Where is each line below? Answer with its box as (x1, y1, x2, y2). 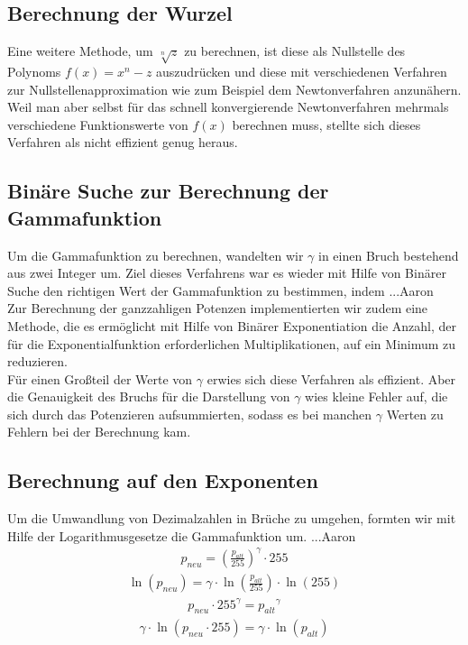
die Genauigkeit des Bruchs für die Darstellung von (7, 387, 290, 406)
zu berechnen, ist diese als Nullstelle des (184, 41, 406, 60)
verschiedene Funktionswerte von (7, 115, 188, 134)
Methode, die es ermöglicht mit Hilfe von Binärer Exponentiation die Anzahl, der (7, 316, 457, 335)
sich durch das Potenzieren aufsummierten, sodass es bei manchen (7, 404, 372, 423)
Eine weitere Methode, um (7, 41, 153, 60)
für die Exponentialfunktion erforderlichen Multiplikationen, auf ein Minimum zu (7, 334, 456, 353)
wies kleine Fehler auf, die (305, 387, 448, 406)
